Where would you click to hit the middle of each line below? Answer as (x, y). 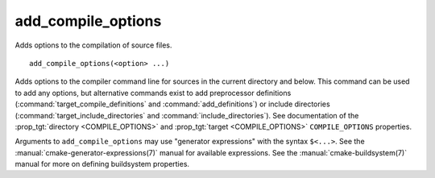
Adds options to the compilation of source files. (93, 45)
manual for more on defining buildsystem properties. (102, 164)
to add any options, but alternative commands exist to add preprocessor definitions (153, 93)
